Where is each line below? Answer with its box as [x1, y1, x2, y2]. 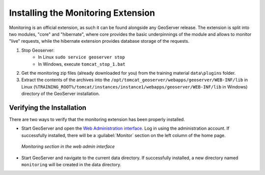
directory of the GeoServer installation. [21, 91, 100, 97]
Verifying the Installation [9, 103, 87, 112]
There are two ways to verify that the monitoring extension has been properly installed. [9, 116, 185, 122]
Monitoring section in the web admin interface [21, 144, 115, 149]
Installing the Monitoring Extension [9, 7, 156, 18]
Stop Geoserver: [21, 47, 55, 53]
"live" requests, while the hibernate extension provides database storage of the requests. [9, 38, 189, 44]
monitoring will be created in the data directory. [21, 161, 121, 167]
